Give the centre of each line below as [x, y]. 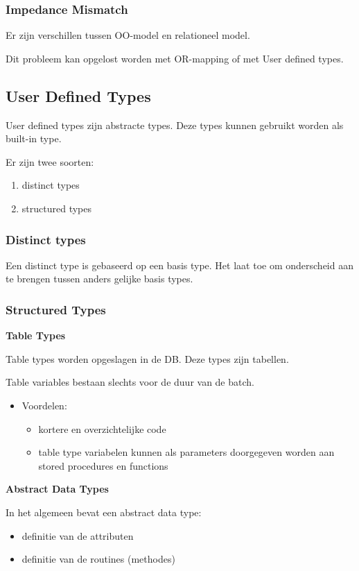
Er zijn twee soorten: [50, 161]
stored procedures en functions [103, 465]
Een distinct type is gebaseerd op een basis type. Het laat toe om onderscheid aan [179, 265]
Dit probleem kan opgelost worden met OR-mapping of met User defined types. [175, 58]
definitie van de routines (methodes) [98, 559]
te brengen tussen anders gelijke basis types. [99, 279]
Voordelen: [44, 405]
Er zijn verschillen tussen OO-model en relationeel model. [128, 35]
